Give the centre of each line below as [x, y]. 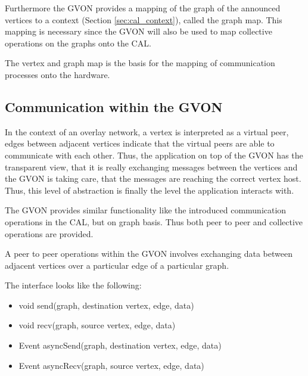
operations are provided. [49, 233]
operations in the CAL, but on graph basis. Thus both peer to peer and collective [154, 221]
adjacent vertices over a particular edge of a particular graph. [117, 265]
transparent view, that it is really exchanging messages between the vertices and [151, 167]
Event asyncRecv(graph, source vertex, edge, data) [111, 365]
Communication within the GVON [114, 106]
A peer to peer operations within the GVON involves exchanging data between [149, 254]
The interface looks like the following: [73, 285]
